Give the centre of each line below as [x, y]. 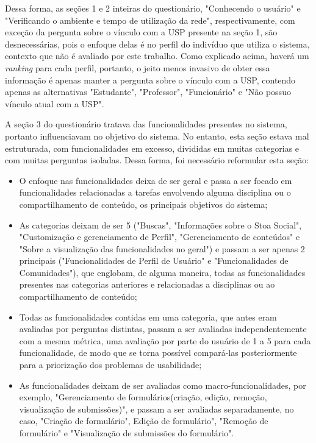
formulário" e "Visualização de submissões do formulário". [127, 433]
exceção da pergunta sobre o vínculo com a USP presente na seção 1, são [141, 32]
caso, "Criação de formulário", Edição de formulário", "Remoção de [144, 421]
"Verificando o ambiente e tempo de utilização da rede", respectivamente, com [150, 20]
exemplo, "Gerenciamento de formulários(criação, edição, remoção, [143, 397]
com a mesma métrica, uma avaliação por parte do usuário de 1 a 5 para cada [165, 340]
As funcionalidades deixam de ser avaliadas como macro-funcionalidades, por [163, 385]
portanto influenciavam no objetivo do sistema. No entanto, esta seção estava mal [157, 136]
